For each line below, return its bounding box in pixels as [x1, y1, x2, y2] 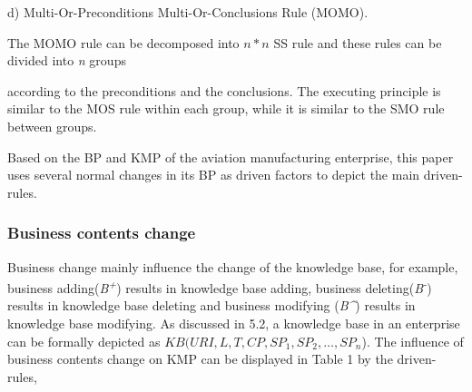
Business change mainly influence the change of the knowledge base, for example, [7, 257, 458, 276]
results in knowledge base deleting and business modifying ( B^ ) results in [7, 296, 416, 315]
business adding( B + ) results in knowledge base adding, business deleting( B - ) [7, 276, 432, 297]
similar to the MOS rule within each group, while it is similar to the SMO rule [7, 99, 445, 118]
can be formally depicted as [7, 331, 161, 350]
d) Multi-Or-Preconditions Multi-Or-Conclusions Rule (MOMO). [7, 3, 369, 21]
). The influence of [361, 331, 464, 350]
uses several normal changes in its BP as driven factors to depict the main [7, 165, 420, 184]
